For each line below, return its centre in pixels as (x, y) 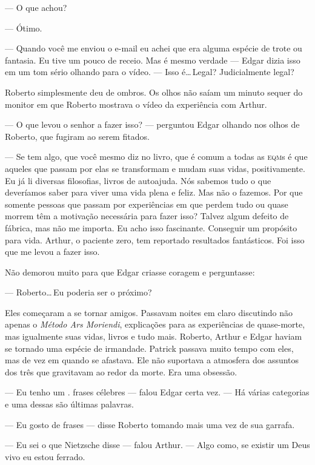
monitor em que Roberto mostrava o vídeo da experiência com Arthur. (136, 104)
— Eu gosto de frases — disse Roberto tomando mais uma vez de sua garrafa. (150, 424)
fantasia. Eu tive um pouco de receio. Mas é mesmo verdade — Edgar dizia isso (153, 60)
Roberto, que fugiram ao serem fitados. (77, 136)
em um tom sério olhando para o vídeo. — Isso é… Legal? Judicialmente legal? (150, 72)
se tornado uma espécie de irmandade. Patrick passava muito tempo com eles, (149, 348)
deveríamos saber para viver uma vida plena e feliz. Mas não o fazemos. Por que (154, 192)
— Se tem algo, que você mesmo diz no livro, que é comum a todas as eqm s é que (156, 157)
